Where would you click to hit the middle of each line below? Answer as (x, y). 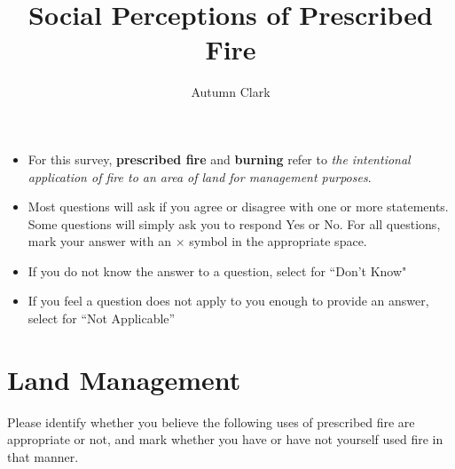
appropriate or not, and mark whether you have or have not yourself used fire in (225, 439)
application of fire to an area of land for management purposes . (200, 176)
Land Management (124, 379)
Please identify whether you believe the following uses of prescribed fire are (211, 421)
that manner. (43, 456)
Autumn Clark (231, 92)
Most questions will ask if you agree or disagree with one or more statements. (238, 207)
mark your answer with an (99, 241)
